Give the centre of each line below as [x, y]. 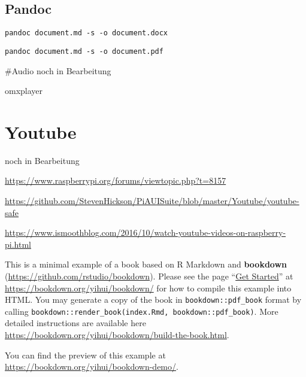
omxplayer [24, 91]
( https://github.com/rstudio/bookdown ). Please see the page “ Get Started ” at [149, 276]
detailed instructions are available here [75, 323]
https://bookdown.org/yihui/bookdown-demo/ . [92, 367]
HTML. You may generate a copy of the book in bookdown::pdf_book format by [153, 300]
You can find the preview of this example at [85, 355]
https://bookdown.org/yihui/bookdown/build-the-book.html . [117, 335]
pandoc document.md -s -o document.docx [87, 33]
